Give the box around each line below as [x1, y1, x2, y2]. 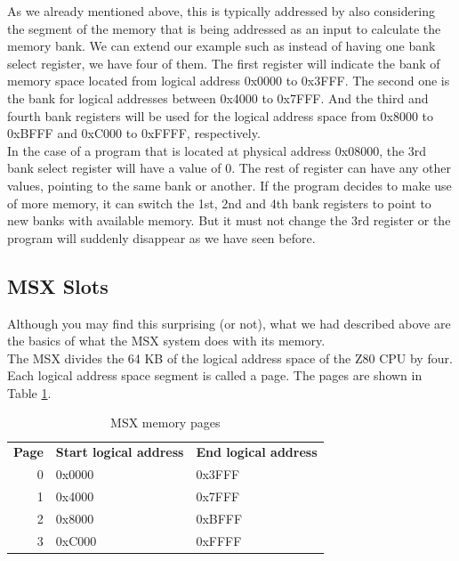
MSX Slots [7, 272, 109, 299]
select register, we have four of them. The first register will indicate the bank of [7, 53, 440, 72]
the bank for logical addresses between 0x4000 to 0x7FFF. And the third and [7, 88, 429, 107]
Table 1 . [7, 383, 52, 402]
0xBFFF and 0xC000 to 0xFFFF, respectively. [7, 124, 261, 142]
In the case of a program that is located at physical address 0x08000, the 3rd [7, 141, 427, 159]
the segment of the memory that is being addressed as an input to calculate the [7, 19, 441, 37]
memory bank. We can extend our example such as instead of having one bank [7, 37, 436, 55]
